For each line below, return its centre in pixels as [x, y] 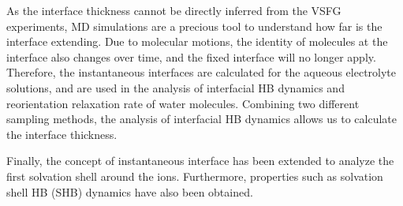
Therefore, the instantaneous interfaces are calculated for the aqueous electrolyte [201, 72]
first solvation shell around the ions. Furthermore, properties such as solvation [195, 176]
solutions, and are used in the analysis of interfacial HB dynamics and [175, 87]
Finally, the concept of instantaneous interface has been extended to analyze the [200, 161]
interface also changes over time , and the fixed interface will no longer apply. [191, 56]
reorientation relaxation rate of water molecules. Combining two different [183, 103]
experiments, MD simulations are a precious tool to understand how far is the [194, 26]
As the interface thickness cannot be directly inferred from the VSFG [174, 10]
